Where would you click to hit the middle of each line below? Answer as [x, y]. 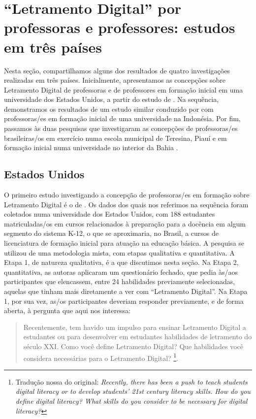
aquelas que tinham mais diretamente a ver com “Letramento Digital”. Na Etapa [126, 291]
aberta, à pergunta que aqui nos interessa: [67, 310]
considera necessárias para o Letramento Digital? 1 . [101, 357]
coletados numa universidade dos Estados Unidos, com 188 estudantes [110, 214]
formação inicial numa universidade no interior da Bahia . [91, 147]
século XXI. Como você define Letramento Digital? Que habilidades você [133, 346]
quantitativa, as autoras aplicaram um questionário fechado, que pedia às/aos [121, 272]
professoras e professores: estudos [120, 27]
